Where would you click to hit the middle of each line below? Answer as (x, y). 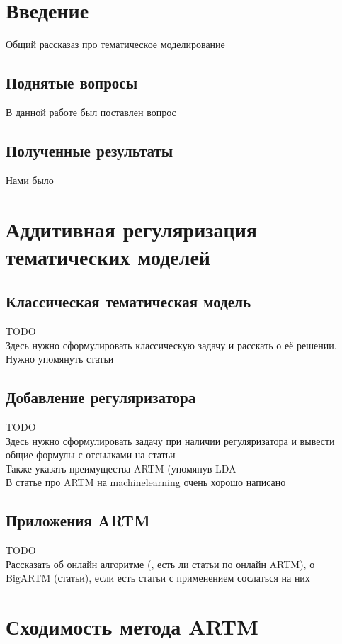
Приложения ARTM (78, 520)
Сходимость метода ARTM (132, 627)
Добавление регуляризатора (101, 397)
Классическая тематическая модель (129, 301)
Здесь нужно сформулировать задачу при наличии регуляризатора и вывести (170, 440)
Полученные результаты (90, 150)
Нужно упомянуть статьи (60, 359)
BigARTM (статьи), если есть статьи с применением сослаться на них (158, 578)
